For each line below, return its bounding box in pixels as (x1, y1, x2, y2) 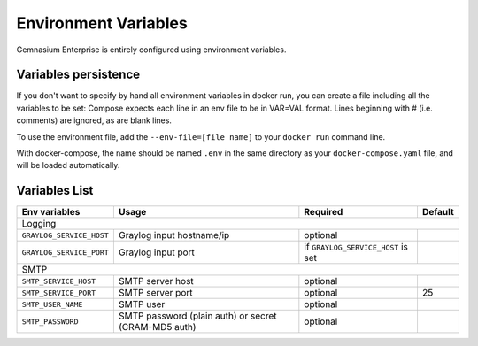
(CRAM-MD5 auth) (118, 321, 197, 334)
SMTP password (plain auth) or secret (118, 310, 277, 322)
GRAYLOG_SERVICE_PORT (21, 248, 110, 257)
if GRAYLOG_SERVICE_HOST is (304, 241, 409, 253)
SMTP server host (118, 275, 194, 288)
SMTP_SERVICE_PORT (21, 288, 96, 297)
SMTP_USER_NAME (21, 299, 83, 309)
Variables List (16, 183, 94, 198)
